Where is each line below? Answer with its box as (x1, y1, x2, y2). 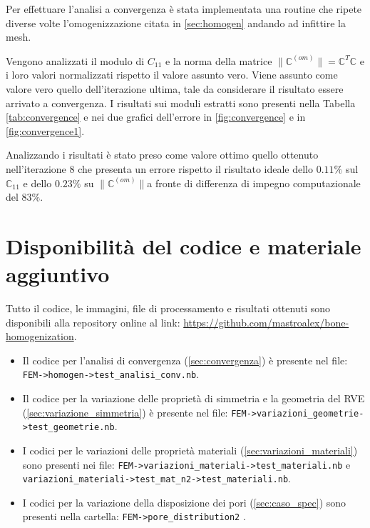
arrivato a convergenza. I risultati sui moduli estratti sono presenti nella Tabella (6, 95, 356, 110)
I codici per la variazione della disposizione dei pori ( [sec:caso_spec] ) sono (22, 494, 346, 509)
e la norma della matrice (165, 53, 272, 68)
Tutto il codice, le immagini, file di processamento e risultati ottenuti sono (6, 301, 330, 316)
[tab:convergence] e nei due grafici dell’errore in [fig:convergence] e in (6, 109, 306, 124)
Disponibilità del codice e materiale (6, 231, 361, 260)
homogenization (6, 329, 74, 344)
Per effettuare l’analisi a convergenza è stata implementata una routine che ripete (6, 1, 362, 16)
